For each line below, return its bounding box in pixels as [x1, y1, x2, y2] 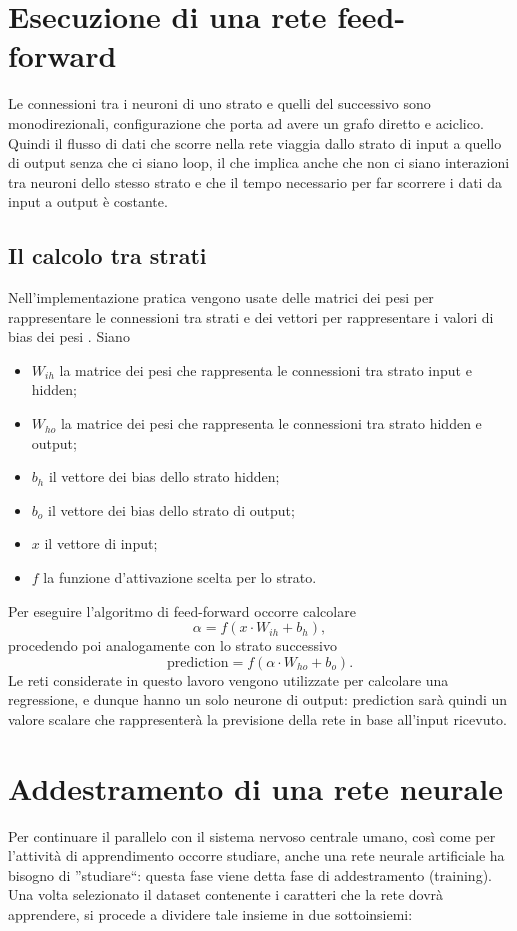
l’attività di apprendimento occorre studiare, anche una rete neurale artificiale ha [8, 845, 505, 866]
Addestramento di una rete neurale [8, 767, 503, 808]
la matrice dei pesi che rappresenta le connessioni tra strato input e [59, 359, 472, 380]
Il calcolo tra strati [8, 240, 207, 271]
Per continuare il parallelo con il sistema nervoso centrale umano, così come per [8, 825, 496, 846]
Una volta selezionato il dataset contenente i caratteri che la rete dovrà [8, 884, 444, 905]
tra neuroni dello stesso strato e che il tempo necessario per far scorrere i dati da [8, 171, 502, 192]
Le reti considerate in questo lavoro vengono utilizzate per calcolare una [8, 669, 449, 690]
